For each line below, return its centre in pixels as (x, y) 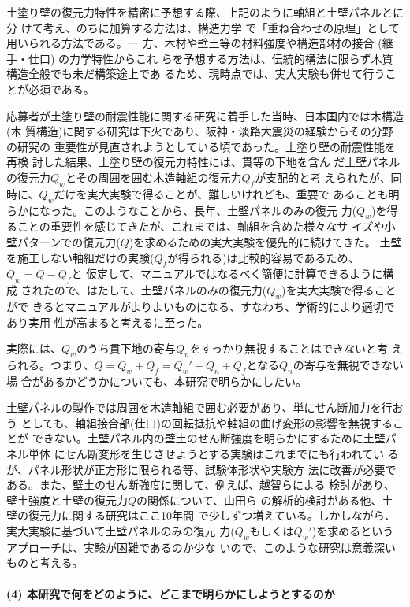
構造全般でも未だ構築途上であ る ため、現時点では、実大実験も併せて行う (196, 74)
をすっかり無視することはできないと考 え (296, 348)
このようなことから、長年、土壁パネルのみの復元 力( (220, 210)
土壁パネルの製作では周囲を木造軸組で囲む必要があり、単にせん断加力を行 (199, 407)
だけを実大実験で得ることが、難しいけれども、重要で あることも (221, 193)
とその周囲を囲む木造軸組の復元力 (153, 177)
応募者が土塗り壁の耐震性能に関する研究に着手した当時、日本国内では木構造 (205, 115)
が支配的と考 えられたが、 (323, 177)
